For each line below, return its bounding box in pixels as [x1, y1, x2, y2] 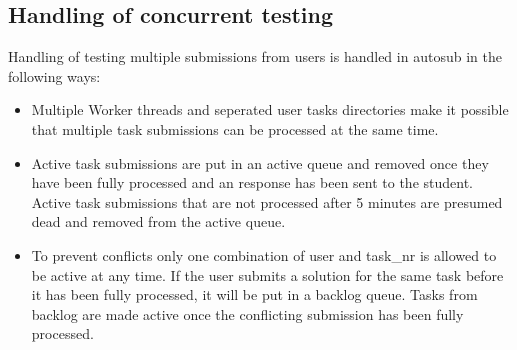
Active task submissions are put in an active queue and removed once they [31, 152, 489, 173]
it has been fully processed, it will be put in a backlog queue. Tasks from [31, 284, 478, 305]
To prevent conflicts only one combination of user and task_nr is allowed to [31, 244, 497, 265]
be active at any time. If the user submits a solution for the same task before [31, 264, 504, 285]
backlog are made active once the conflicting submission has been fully [31, 303, 464, 324]
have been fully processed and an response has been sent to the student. [31, 172, 474, 193]
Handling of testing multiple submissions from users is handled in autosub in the [8, 46, 502, 67]
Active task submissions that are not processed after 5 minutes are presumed [31, 191, 503, 212]
